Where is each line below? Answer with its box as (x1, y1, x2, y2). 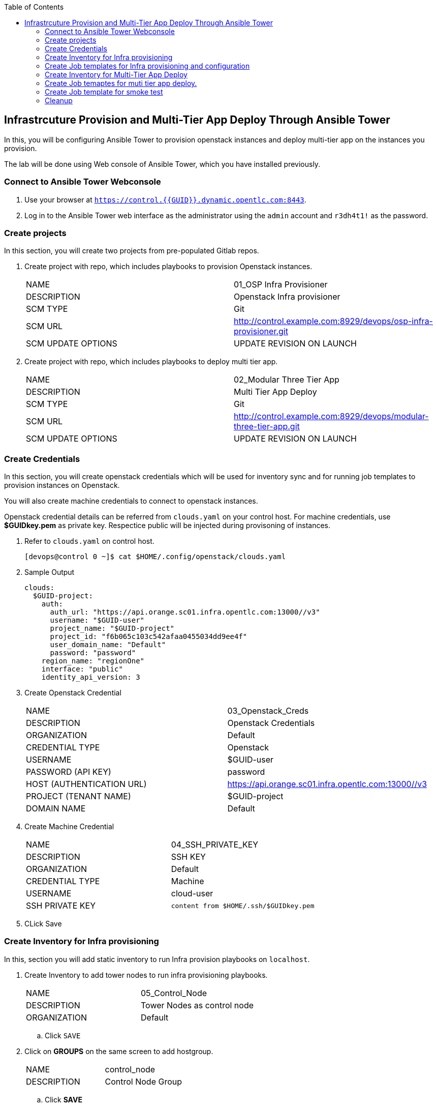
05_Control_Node (141, 987, 207, 998)
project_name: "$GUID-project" (50, 624, 175, 633)
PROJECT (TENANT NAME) (26, 791, 131, 802)
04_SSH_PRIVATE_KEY (171, 839, 259, 850)
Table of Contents (4, 3, 64, 11)
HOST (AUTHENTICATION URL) (26, 779, 147, 790)
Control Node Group (105, 1076, 182, 1087)
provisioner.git (234, 326, 288, 337)
